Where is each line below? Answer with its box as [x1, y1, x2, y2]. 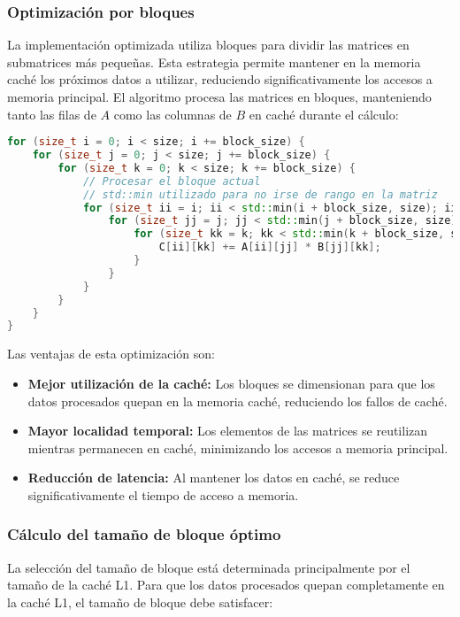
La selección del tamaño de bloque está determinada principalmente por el [7, 558, 410, 576]
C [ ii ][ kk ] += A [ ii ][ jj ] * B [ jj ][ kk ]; [158, 241, 381, 254]
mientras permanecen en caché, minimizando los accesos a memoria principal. [27, 438, 448, 457]
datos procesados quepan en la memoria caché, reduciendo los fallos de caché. [27, 391, 448, 410]
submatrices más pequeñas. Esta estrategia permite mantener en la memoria [7, 52, 421, 71]
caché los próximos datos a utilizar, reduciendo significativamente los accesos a [7, 70, 433, 89]
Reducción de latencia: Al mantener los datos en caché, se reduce [27, 468, 400, 487]
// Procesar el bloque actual [82, 174, 261, 188]
